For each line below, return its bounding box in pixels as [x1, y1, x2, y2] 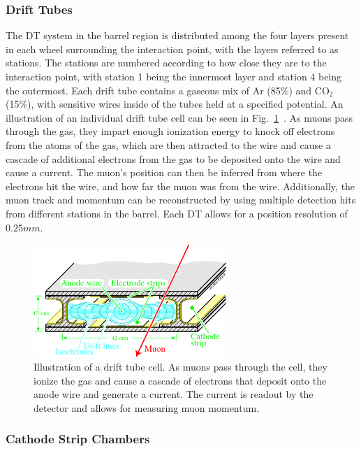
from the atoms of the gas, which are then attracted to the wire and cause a [6, 137, 331, 152]
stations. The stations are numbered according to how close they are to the [6, 55, 327, 70]
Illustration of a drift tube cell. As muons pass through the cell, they [34, 359, 327, 374]
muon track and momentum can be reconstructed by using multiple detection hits [6, 192, 356, 207]
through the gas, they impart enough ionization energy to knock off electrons [6, 124, 335, 138]
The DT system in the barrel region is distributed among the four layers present [6, 28, 349, 43]
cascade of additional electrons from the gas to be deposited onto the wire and [6, 151, 341, 166]
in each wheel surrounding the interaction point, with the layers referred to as [6, 41, 339, 56]
